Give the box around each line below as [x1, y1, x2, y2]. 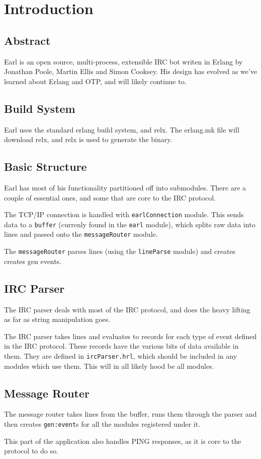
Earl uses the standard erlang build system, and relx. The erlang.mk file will [4, 124, 239, 135]
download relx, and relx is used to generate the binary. [4, 134, 172, 145]
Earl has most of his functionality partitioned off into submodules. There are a [4, 182, 246, 192]
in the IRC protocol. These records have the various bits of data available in [4, 341, 239, 351]
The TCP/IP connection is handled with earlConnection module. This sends [4, 209, 244, 220]
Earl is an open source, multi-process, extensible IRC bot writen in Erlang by [4, 56, 243, 67]
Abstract [4, 32, 51, 48]
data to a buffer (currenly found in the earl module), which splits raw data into [4, 219, 255, 229]
